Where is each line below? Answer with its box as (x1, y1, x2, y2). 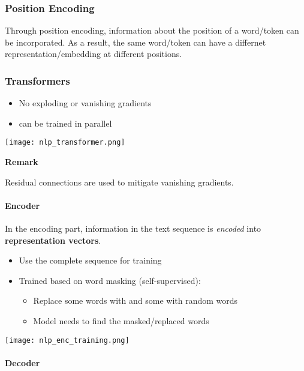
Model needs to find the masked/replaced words (33, 315, 209, 327)
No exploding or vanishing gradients (19, 97, 152, 109)
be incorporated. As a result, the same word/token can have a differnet (5, 35, 266, 48)
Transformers (5, 73, 70, 88)
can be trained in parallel (19, 116, 112, 129)
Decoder (5, 356, 40, 369)
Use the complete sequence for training (19, 254, 162, 267)
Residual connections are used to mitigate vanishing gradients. (5, 175, 234, 188)
